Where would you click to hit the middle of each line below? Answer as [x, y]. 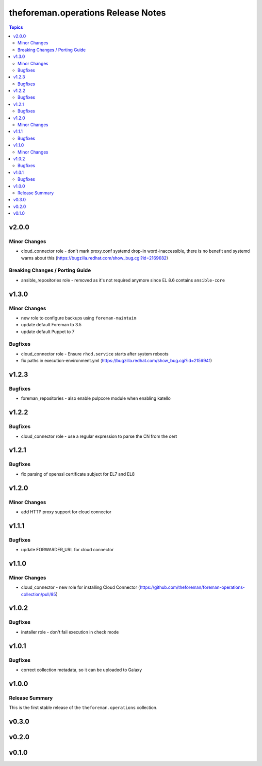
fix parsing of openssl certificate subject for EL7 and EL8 [78, 474]
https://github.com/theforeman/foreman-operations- [192, 587]
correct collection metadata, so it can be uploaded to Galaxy [82, 670]
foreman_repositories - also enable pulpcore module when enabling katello [96, 398]
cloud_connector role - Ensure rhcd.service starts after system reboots [95, 354]
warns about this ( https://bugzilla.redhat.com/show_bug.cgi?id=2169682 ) [95, 258]
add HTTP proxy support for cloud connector [66, 512]
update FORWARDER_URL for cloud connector [67, 550]
